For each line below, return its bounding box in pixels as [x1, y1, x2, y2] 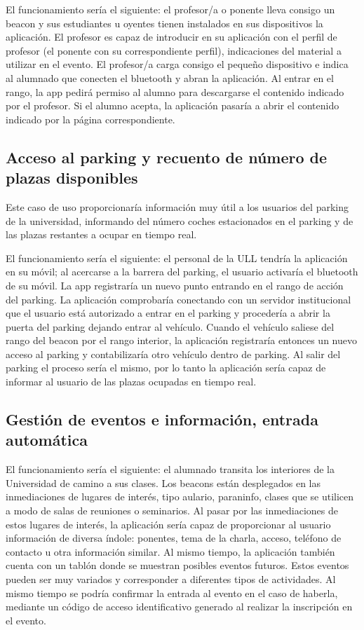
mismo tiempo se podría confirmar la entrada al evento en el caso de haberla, [6, 585, 338, 600]
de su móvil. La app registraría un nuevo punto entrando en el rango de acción [6, 278, 344, 292]
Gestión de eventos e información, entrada [6, 409, 318, 430]
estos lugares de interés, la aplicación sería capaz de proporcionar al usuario [6, 516, 331, 531]
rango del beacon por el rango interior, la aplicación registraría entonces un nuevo [6, 333, 357, 348]
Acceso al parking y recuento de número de [6, 146, 328, 167]
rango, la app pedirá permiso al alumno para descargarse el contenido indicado [6, 84, 344, 99]
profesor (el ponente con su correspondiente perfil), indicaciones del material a [6, 43, 342, 57]
